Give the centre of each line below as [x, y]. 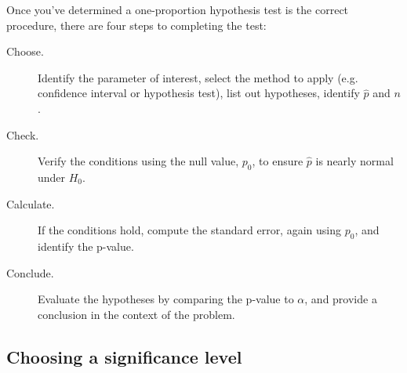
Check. [23, 134]
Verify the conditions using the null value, [138, 161]
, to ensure [278, 161]
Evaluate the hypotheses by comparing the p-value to [166, 299]
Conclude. [30, 272]
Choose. [25, 51]
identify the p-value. [86, 246]
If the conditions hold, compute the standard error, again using [189, 230]
